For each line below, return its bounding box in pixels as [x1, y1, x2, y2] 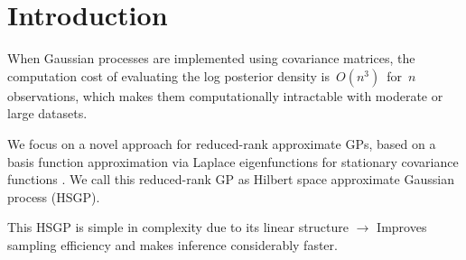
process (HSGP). [7, 187, 100, 206]
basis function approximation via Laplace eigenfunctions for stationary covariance [7, 152, 459, 171]
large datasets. [7, 104, 88, 123]
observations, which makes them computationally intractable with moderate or [7, 86, 443, 105]
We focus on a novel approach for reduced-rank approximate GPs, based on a [7, 134, 436, 153]
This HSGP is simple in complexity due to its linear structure [7, 218, 349, 237]
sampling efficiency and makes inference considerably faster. [7, 235, 338, 254]
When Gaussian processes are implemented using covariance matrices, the [7, 49, 415, 68]
